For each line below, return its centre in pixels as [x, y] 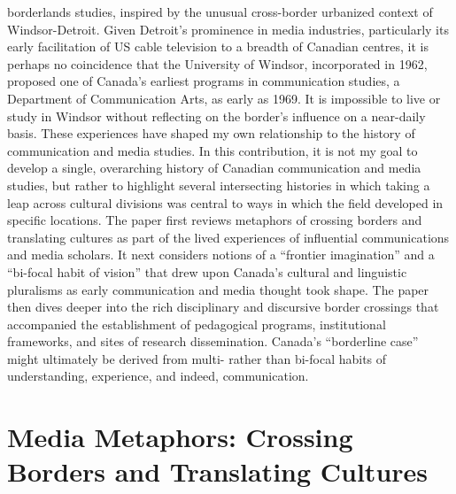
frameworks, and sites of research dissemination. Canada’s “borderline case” [213, 341]
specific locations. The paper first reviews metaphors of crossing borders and [215, 220]
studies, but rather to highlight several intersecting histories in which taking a [219, 185]
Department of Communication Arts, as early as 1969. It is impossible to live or [224, 98]
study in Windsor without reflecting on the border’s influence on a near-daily [216, 116]
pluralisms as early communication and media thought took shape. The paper [218, 289]
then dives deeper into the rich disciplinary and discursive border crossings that [223, 307]
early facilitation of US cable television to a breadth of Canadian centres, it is [218, 46]
